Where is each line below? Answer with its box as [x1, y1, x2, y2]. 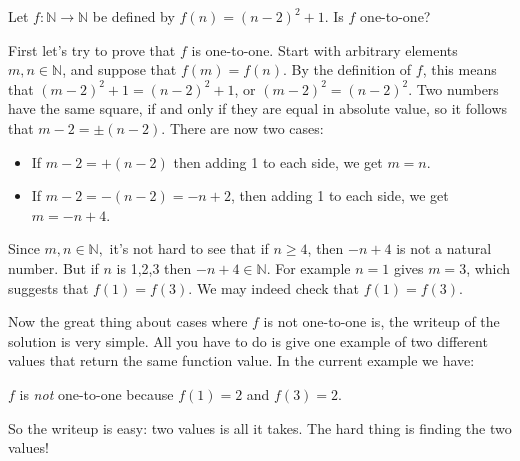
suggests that [8, 277, 89, 298]
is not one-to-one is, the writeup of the [263, 311, 500, 332]
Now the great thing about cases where [8, 311, 248, 332]
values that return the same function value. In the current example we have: [8, 350, 475, 371]
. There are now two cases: [161, 117, 324, 138]
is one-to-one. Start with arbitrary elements [191, 39, 458, 60]
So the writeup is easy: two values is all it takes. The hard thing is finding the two [8, 417, 512, 438]
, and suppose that [62, 59, 177, 80]
